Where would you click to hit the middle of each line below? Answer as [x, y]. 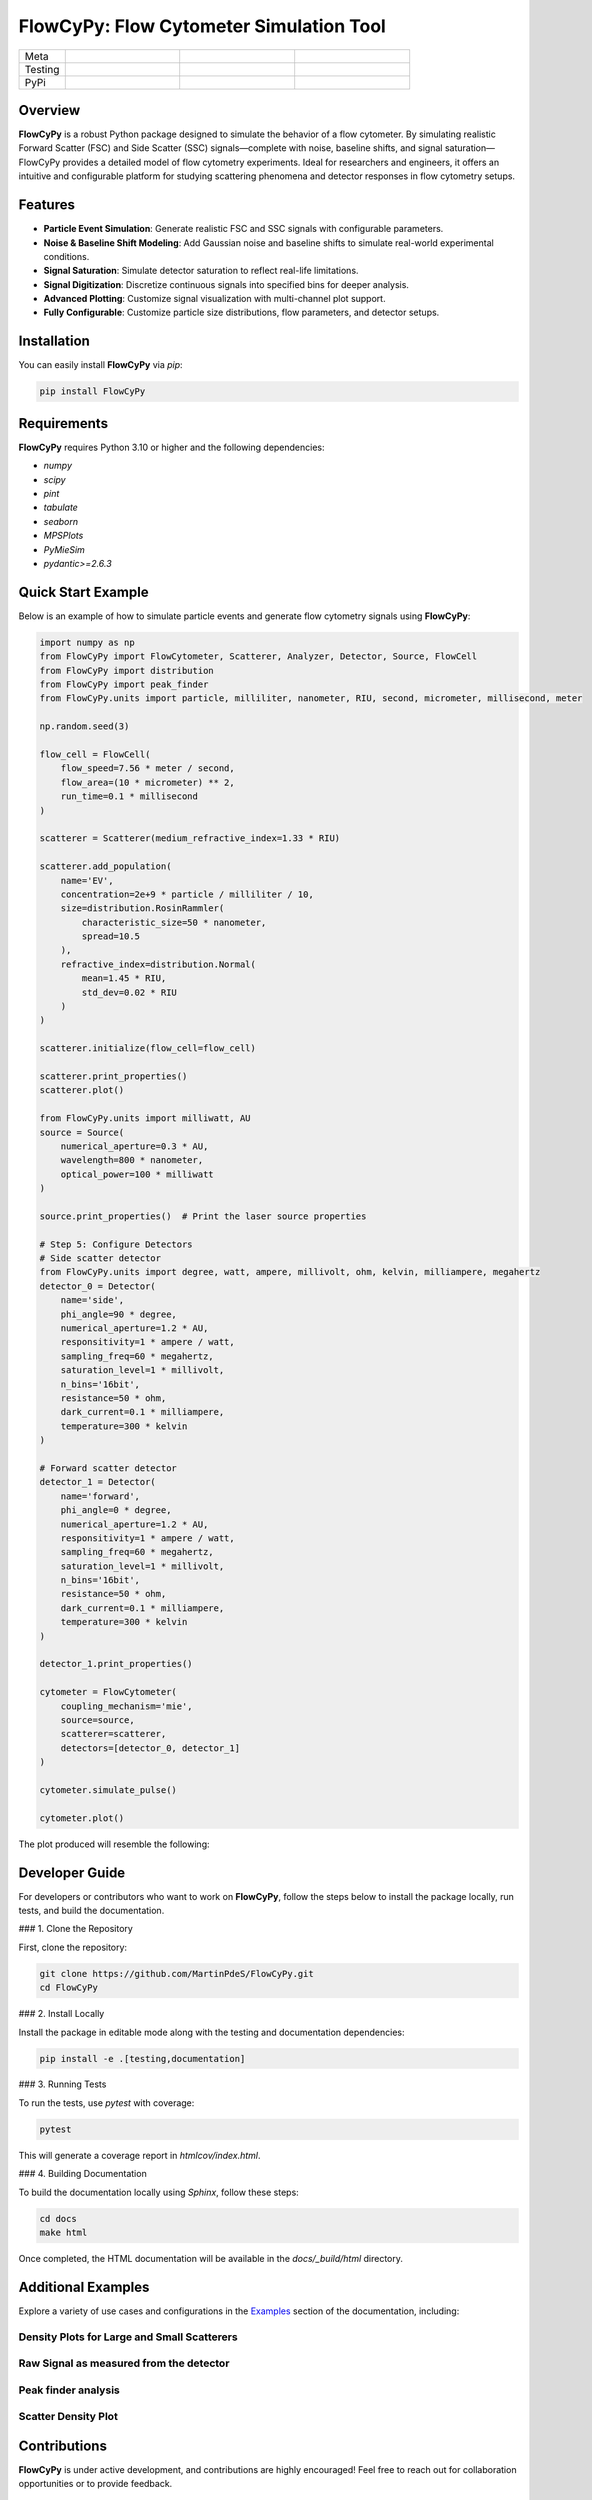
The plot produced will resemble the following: [114, 1844]
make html [63, 2232]
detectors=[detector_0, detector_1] [150, 1748]
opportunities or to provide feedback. [95, 2484]
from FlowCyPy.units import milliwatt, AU [145, 1118]
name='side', [92, 1300]
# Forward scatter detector [108, 1468]
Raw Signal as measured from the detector [124, 2363]
